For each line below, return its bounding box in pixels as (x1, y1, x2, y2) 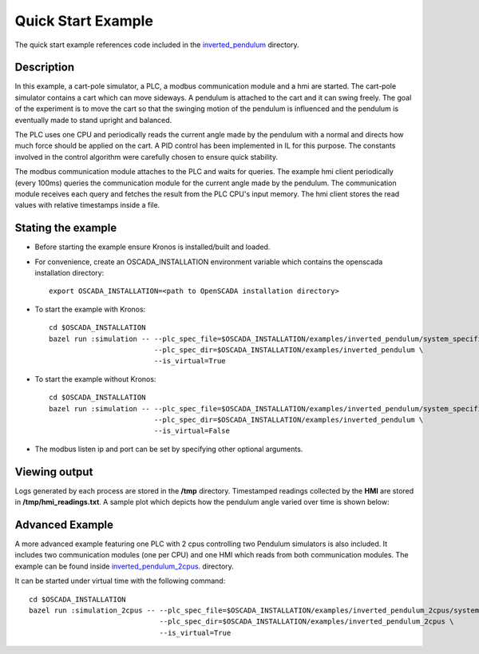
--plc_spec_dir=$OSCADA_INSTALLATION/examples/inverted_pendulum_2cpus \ (159, 617, 454, 626)
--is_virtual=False (153, 426, 231, 435)
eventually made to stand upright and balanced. (14, 115, 172, 125)
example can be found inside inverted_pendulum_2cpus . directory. (14, 561, 235, 571)
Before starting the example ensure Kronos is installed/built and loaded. (34, 242, 271, 252)
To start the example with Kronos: (34, 304, 146, 314)
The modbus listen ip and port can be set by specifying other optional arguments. (34, 444, 303, 454)
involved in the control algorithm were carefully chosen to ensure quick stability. (14, 152, 279, 161)
